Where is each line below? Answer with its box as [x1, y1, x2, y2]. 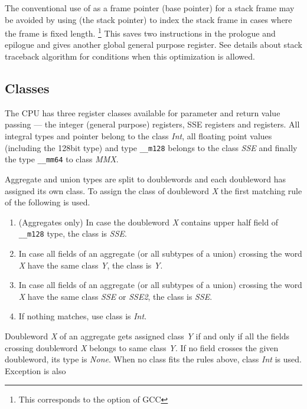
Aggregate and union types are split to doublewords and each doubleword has [5, 172, 286, 185]
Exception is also [5, 364, 66, 377]
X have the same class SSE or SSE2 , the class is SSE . [18, 290, 213, 302]
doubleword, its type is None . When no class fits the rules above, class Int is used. [5, 353, 302, 365]
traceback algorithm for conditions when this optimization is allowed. [5, 50, 255, 63]
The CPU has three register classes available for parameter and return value [5, 106, 280, 119]
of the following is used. [5, 196, 90, 208]
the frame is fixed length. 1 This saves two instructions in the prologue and [5, 25, 276, 39]
